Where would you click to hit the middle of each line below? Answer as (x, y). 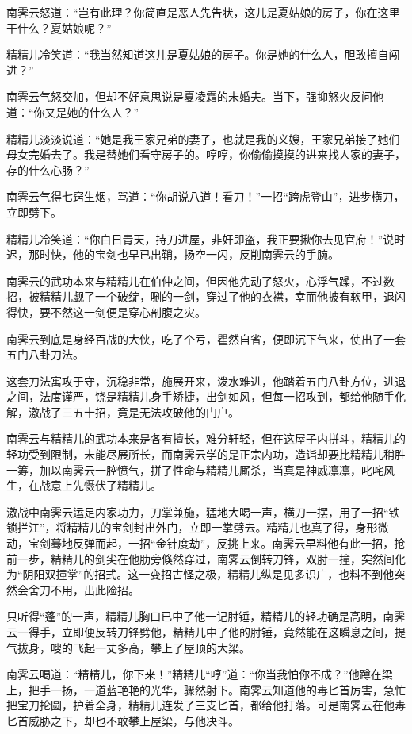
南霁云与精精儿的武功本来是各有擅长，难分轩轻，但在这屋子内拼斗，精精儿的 (206, 438)
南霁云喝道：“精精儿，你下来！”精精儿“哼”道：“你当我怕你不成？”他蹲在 (194, 674)
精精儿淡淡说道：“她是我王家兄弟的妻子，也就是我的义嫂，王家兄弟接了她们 (203, 138)
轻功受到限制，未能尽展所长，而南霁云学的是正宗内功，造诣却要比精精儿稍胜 (206, 454)
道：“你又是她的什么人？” (73, 111)
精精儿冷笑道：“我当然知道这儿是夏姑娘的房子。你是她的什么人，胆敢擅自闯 (203, 54)
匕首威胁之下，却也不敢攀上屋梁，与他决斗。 (123, 720)
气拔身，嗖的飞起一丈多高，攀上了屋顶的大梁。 (128, 647)
